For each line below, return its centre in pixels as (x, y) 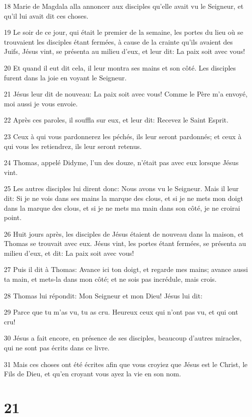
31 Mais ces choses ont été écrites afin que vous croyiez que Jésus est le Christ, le (126, 364)
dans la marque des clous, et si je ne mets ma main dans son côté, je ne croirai (122, 208)
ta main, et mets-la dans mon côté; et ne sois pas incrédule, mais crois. (110, 279)
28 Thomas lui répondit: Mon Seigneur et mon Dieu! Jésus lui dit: (103, 295)
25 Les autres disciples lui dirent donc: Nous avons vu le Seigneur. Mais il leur (121, 188)
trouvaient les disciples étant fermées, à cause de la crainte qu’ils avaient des (118, 41)
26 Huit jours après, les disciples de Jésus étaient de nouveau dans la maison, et (124, 233)
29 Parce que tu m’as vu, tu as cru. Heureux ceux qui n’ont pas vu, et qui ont (121, 312)
